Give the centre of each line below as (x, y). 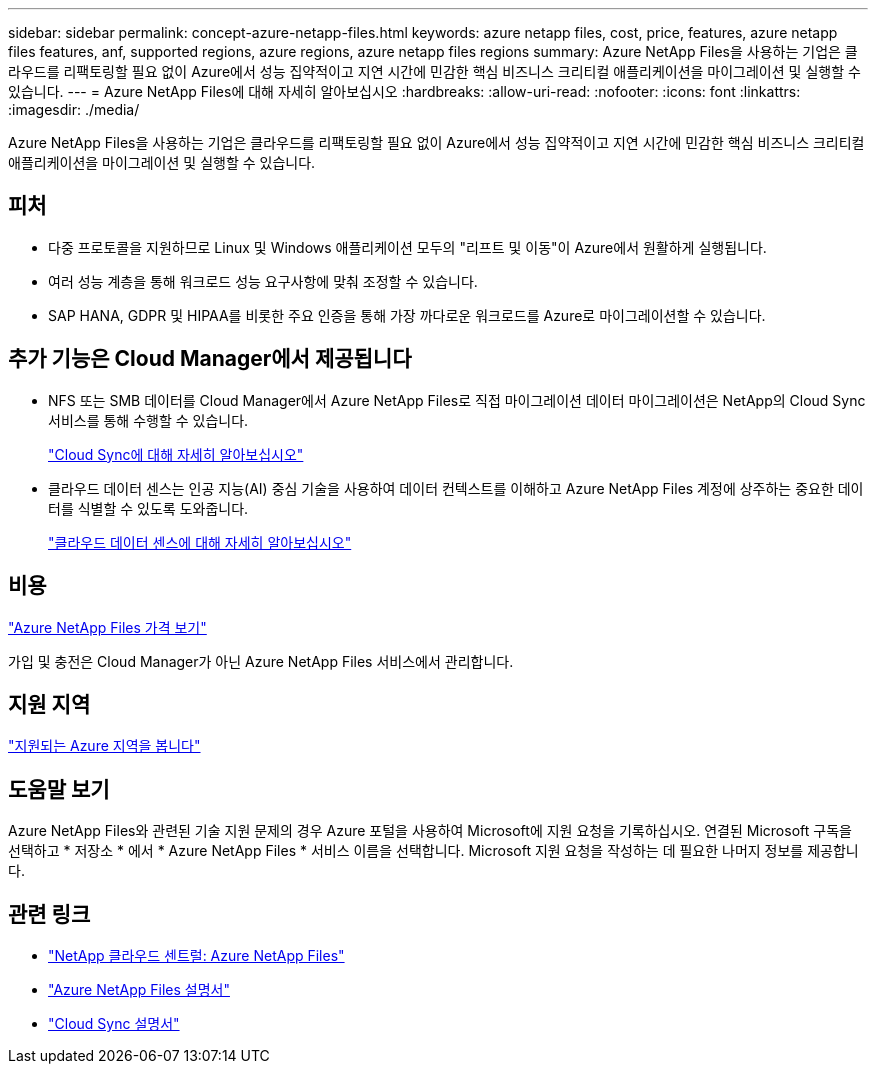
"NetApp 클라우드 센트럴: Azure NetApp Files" (196, 956)
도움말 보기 (59, 789)
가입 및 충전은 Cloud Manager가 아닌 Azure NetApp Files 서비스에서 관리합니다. (261, 661)
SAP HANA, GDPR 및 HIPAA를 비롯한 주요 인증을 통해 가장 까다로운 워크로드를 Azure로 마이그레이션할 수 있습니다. (407, 315)
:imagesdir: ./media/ (74, 109)
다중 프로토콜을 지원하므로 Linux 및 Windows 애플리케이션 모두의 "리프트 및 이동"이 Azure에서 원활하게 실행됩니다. (407, 247)
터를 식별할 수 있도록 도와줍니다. (148, 508)
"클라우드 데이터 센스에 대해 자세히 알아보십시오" (200, 542)
